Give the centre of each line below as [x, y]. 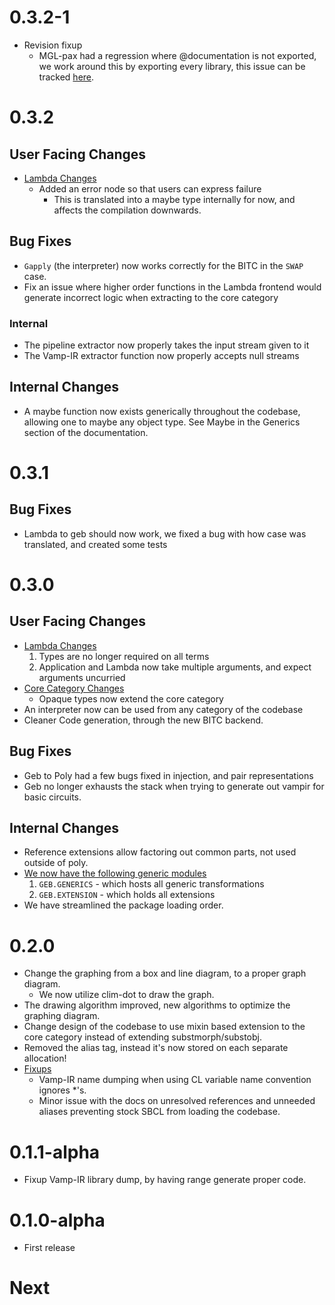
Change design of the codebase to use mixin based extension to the [164, 1027]
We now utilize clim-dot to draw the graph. [126, 995]
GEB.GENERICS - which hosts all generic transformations [151, 884]
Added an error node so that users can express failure [150, 188]
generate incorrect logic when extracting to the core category [151, 297]
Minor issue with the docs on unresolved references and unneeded [177, 1101]
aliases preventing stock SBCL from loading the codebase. [159, 1112]
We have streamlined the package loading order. [123, 905]
